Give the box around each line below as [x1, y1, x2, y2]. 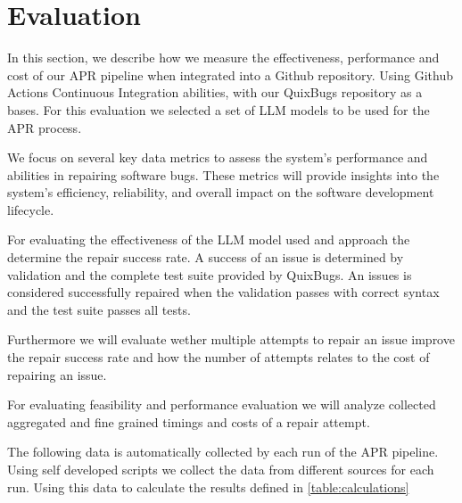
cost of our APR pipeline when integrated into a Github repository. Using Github [7, 65, 453, 84]
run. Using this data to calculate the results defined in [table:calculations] [7, 477, 409, 496]
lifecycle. [7, 200, 54, 219]
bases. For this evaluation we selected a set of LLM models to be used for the [7, 100, 430, 119]
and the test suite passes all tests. [7, 300, 191, 318]
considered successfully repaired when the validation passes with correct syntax [7, 283, 440, 301]
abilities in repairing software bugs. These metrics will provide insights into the [7, 165, 440, 184]
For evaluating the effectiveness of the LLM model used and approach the [7, 230, 410, 249]
